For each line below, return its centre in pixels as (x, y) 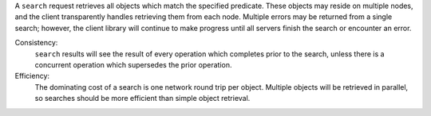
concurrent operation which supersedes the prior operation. (133, 64)
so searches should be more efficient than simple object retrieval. (142, 99)
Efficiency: (32, 76)
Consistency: (36, 43)
